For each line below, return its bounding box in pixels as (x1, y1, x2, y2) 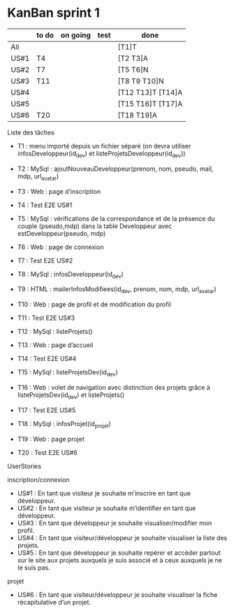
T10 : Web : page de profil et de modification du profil (17, 300, 171, 309)
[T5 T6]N (117, 64, 149, 74)
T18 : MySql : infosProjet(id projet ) (17, 419, 112, 430)
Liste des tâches (7, 128, 54, 136)
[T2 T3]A (117, 53, 149, 63)
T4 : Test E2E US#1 (17, 201, 73, 209)
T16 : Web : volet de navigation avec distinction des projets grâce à (17, 383, 211, 391)
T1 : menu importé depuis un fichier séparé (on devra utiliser (17, 141, 191, 150)
